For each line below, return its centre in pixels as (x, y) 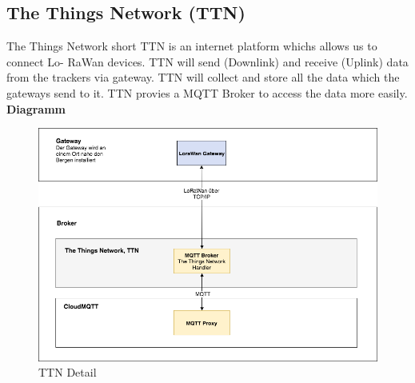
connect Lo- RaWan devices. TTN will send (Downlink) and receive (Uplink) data (207, 61)
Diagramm (36, 108)
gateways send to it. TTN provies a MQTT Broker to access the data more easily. (207, 92)
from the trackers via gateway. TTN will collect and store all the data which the (203, 77)
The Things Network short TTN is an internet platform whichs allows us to (192, 46)
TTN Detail (68, 372)
